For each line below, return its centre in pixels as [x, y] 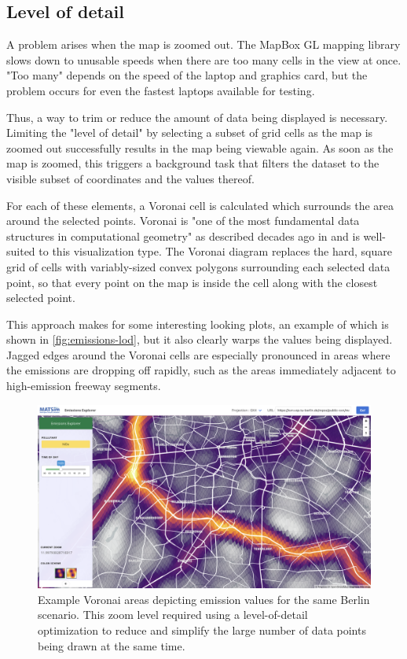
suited [21, 251]
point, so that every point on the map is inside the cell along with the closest [192, 282]
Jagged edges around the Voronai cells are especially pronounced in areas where [198, 354]
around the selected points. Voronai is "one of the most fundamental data [183, 221]
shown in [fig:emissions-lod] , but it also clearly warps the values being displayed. [200, 339]
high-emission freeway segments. [84, 386]
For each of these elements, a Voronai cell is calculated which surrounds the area [200, 205]
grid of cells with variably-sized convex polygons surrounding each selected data [198, 266]
